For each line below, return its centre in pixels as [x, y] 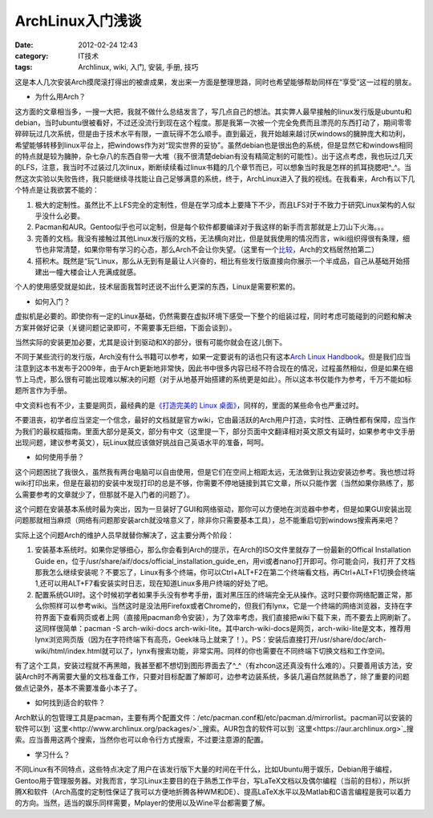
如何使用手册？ [59, 457]
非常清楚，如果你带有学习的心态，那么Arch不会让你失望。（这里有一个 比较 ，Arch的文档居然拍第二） [213, 249]
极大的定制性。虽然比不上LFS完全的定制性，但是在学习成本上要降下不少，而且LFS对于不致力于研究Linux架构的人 [221, 204]
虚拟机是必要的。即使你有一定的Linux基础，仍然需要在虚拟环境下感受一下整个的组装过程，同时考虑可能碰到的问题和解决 [213, 316]
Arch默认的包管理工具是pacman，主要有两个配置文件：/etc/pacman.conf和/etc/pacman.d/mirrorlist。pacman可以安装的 [214, 717]
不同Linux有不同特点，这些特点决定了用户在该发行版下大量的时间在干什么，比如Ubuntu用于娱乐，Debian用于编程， [206, 769]
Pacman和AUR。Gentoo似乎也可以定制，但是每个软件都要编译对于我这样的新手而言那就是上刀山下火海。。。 [212, 227]
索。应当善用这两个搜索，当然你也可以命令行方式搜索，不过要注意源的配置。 [141, 740]
